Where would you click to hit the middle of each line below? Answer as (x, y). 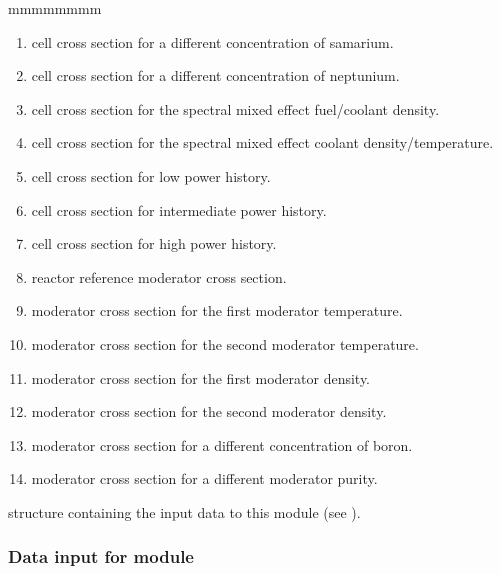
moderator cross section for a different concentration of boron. (222, 444)
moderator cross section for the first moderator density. (201, 377)
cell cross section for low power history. (151, 175)
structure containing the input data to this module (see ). (184, 511)
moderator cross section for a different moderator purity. (204, 478)
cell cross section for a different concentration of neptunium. (215, 75)
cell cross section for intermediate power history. (179, 209)
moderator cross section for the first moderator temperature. (217, 310)
